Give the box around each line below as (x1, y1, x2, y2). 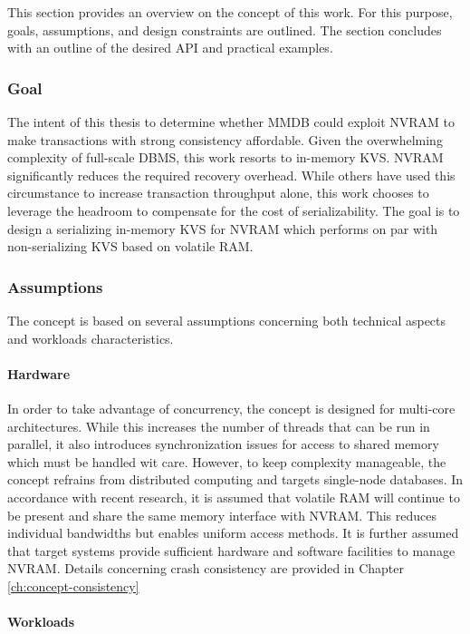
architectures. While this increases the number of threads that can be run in (7, 416, 430, 435)
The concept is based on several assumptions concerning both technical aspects (7, 310, 446, 329)
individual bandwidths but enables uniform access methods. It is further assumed (7, 523, 459, 542)
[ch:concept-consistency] (7, 576, 139, 595)
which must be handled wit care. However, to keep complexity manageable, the (7, 452, 446, 471)
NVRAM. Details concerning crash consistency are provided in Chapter (7, 559, 405, 578)
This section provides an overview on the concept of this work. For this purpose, (7, 3, 453, 21)
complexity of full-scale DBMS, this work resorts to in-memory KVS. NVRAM (7, 148, 444, 167)
